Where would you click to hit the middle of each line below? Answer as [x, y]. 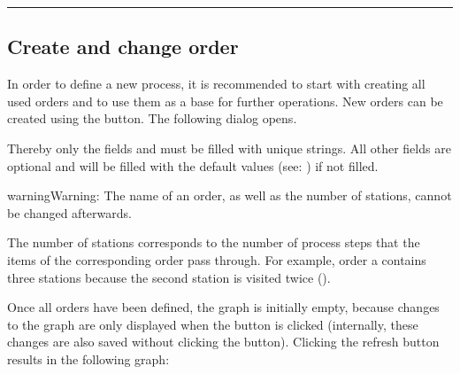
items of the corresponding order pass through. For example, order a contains [217, 259]
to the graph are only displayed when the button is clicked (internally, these [213, 324]
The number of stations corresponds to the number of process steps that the [214, 242]
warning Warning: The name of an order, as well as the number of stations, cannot [230, 195]
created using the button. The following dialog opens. [152, 118]
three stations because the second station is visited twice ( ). [169, 277]
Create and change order [123, 47]
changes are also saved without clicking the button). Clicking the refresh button [223, 342]
